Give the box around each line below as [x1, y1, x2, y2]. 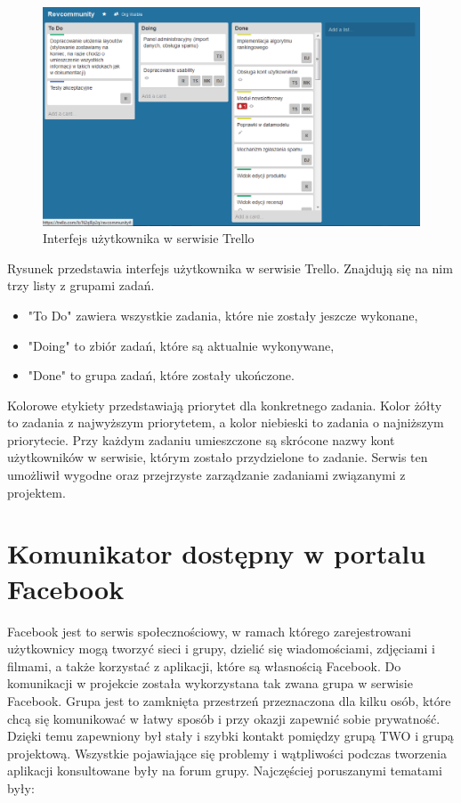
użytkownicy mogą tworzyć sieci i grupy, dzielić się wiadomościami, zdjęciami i [7, 639, 435, 658]
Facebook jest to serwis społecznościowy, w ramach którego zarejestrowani [7, 621, 411, 640]
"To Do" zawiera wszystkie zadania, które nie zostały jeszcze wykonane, [28, 305, 418, 324]
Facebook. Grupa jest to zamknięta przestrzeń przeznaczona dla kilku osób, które [7, 691, 451, 710]
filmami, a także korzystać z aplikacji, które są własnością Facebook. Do [7, 656, 401, 675]
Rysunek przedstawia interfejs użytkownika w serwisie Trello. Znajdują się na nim [7, 258, 453, 277]
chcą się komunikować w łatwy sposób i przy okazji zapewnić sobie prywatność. [7, 709, 441, 727]
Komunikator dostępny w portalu [7, 535, 426, 572]
